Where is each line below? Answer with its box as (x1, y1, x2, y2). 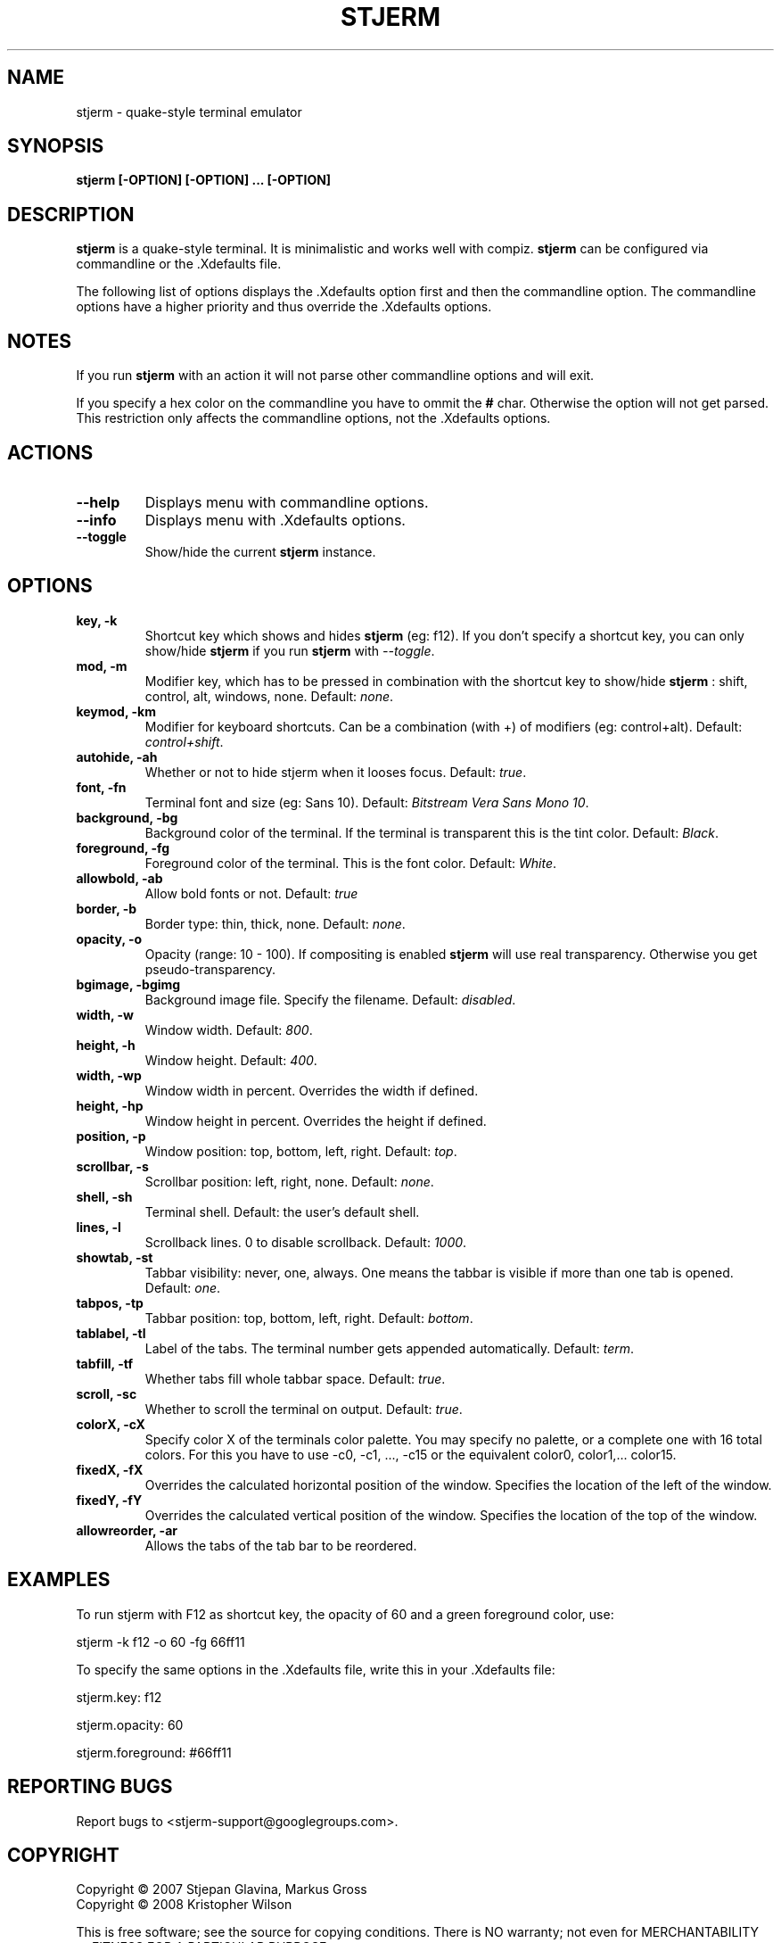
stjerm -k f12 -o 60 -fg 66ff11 (76, 1633, 245, 1649)
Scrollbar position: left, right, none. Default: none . (144, 1173, 434, 1189)
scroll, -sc (76, 1385, 137, 1401)
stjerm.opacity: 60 (76, 1716, 184, 1732)
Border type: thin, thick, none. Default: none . (144, 915, 406, 931)
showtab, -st (76, 1249, 153, 1265)
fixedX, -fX (76, 1461, 144, 1477)
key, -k (76, 612, 118, 628)
